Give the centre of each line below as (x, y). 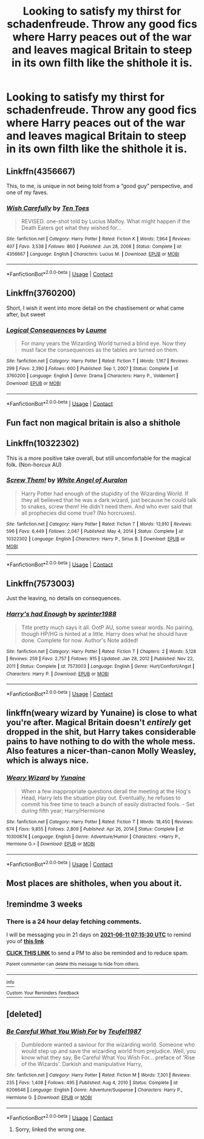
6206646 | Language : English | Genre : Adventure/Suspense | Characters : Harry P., (94, 1090)
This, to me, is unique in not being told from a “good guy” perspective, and (100, 186)
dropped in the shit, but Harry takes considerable (101, 732)
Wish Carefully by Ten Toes (48, 208)
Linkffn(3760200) (41, 293)
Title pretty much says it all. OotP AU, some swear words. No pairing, (107, 627)
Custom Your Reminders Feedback (43, 993)
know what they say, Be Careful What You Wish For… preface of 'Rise (108, 1057)
